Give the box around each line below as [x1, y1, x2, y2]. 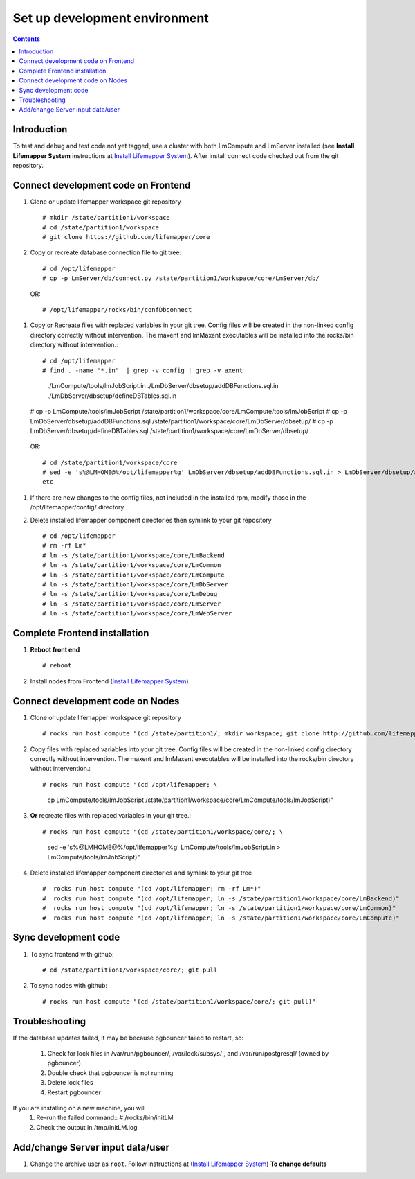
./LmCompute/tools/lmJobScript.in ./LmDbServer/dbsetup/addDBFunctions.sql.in [47, 382, 279, 390]
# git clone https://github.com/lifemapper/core [42, 233, 210, 241]
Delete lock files [47, 1078, 93, 1087]
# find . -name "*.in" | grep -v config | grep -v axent [42, 366, 243, 374]
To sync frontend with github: [30, 950, 114, 958]
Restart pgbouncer [47, 1088, 101, 1097]
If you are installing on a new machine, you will [12, 1103, 146, 1112]
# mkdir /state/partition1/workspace [42, 213, 171, 222]
